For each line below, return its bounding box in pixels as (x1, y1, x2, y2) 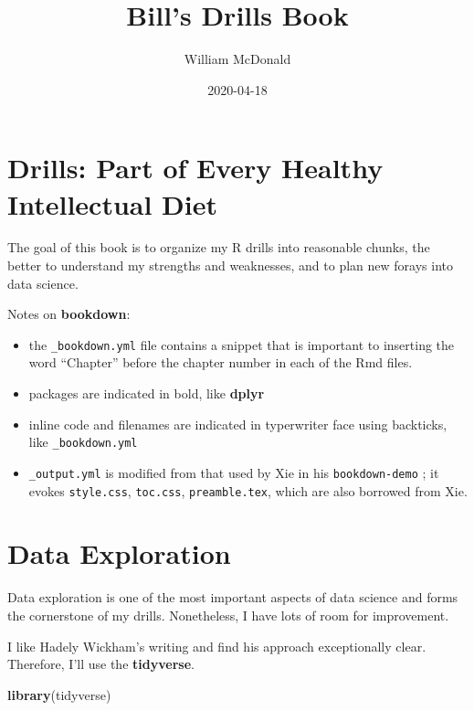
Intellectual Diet (7, 185, 218, 222)
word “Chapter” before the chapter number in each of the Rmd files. (28, 353, 413, 372)
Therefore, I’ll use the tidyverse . (7, 654, 195, 674)
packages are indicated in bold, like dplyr (28, 384, 265, 403)
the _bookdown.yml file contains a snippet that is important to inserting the (28, 334, 455, 354)
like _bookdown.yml (28, 432, 138, 451)
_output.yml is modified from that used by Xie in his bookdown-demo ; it (28, 462, 439, 482)
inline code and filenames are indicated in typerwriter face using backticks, (28, 414, 448, 433)
